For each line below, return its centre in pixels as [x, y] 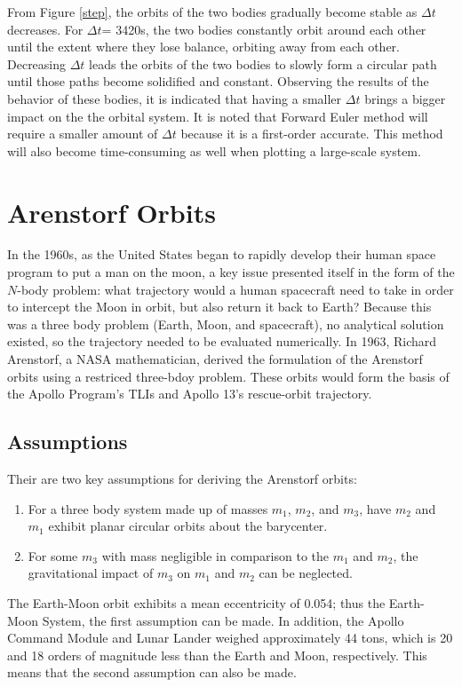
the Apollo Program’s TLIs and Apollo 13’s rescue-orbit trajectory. [190, 394]
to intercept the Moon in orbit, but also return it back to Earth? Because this [219, 307]
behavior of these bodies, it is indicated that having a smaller [175, 98]
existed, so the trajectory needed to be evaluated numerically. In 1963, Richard [222, 341]
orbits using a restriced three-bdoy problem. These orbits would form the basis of [228, 376]
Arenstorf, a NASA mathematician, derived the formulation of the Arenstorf [215, 359]
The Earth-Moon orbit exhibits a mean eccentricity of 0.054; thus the [196, 602]
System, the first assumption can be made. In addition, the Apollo [223, 620]
